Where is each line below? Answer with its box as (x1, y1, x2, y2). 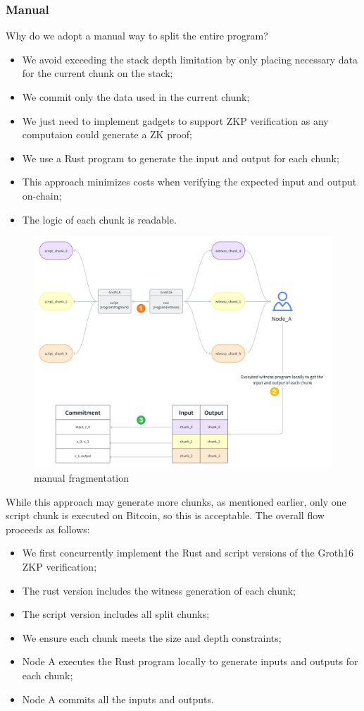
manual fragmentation (34, 470, 130, 485)
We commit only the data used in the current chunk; (22, 90, 250, 104)
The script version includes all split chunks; (22, 607, 210, 621)
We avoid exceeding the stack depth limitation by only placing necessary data (22, 51, 358, 66)
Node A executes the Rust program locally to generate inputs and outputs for (22, 654, 358, 669)
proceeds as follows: (6, 521, 90, 536)
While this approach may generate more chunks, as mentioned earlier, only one (6, 494, 346, 509)
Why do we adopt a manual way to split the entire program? (6, 28, 268, 43)
